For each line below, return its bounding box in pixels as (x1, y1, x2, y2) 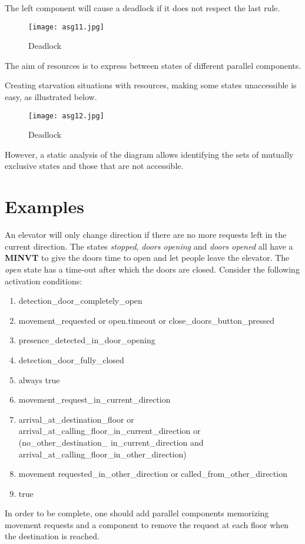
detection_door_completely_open (18, 294, 142, 307)
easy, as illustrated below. (5, 91, 97, 103)
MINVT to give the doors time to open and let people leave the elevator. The (5, 251, 290, 264)
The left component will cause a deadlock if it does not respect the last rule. (5, 2, 280, 14)
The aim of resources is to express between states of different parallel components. (5, 59, 301, 71)
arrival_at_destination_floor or (18, 413, 134, 425)
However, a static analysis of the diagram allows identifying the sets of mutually (5, 148, 294, 160)
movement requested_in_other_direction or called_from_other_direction (18, 467, 287, 480)
